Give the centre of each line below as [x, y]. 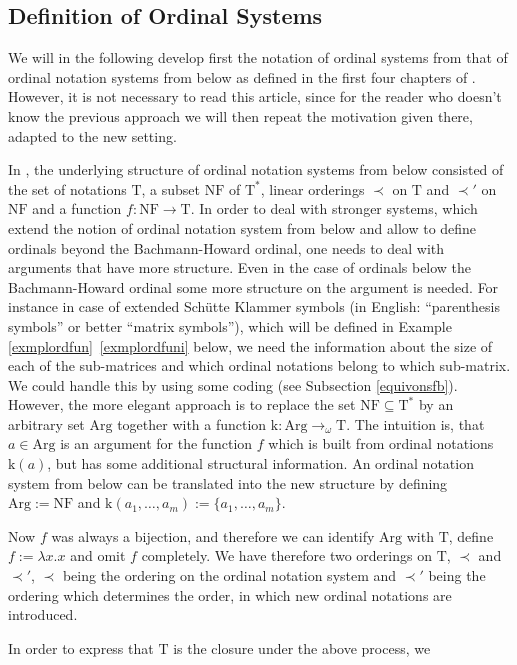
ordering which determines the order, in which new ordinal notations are [230, 594]
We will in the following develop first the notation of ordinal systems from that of [258, 57]
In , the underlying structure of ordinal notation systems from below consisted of [256, 169]
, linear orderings [312, 188]
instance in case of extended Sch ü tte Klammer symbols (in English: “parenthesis [254, 306]
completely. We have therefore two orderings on [286, 555]
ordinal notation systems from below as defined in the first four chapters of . [242, 76]
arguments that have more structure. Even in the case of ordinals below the [240, 267]
